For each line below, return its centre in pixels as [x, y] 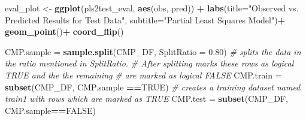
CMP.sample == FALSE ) [50, 110]
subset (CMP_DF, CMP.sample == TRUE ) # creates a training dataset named [153, 87]
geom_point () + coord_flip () [64, 31]
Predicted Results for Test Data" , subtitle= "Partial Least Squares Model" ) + [145, 19]
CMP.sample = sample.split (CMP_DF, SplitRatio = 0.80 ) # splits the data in [153, 51]
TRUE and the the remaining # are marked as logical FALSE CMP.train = [143, 75]
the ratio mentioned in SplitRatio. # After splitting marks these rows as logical [149, 63]
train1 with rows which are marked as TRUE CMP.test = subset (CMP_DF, [146, 99]
